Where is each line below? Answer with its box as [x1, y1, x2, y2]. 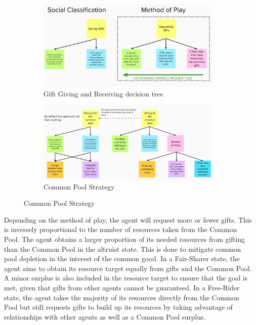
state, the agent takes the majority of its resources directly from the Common [4, 292, 239, 302]
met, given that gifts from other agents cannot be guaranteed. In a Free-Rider [4, 282, 240, 293]
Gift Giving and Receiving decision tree [43, 88, 164, 98]
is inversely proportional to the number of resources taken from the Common [4, 224, 237, 234]
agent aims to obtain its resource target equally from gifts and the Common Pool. [4, 263, 252, 273]
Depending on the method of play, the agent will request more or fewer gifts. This [4, 214, 252, 225]
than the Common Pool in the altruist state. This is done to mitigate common [4, 243, 241, 254]
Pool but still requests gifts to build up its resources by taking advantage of [4, 302, 233, 312]
